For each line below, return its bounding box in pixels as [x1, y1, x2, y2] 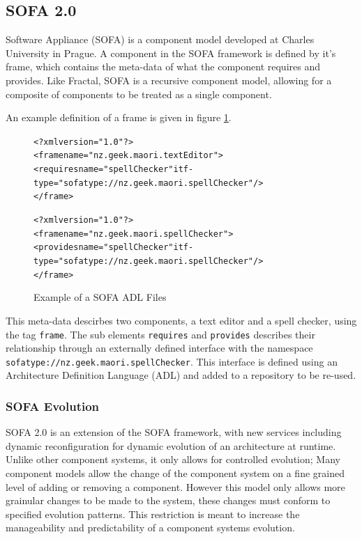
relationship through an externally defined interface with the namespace [6, 341, 313, 355]
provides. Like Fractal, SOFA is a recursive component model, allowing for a [6, 72, 332, 87]
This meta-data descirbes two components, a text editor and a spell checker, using [6, 313, 357, 327]
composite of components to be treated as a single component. [6, 86, 272, 101]
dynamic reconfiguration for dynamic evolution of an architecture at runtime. [6, 438, 336, 453]
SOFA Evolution [6, 397, 100, 414]
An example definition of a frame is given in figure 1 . [6, 110, 232, 125]
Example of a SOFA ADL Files [33, 290, 167, 304]
